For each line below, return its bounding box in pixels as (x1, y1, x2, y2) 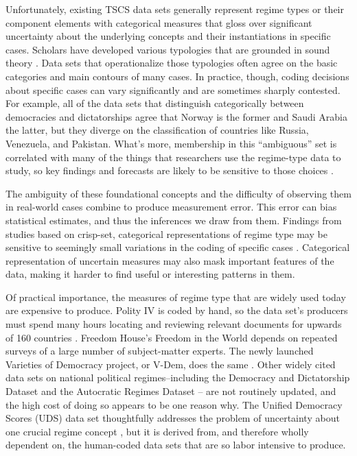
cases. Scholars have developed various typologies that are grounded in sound (5, 42, 330, 56)
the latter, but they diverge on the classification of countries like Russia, (5, 123, 309, 137)
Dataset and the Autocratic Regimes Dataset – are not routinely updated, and (5, 384, 336, 398)
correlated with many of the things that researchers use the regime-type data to (5, 149, 341, 164)
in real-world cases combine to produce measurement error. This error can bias (5, 200, 337, 214)
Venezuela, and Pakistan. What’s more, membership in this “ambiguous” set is (5, 136, 337, 150)
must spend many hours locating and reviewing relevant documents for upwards (5, 317, 342, 331)
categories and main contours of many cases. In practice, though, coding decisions (5, 69, 349, 83)
